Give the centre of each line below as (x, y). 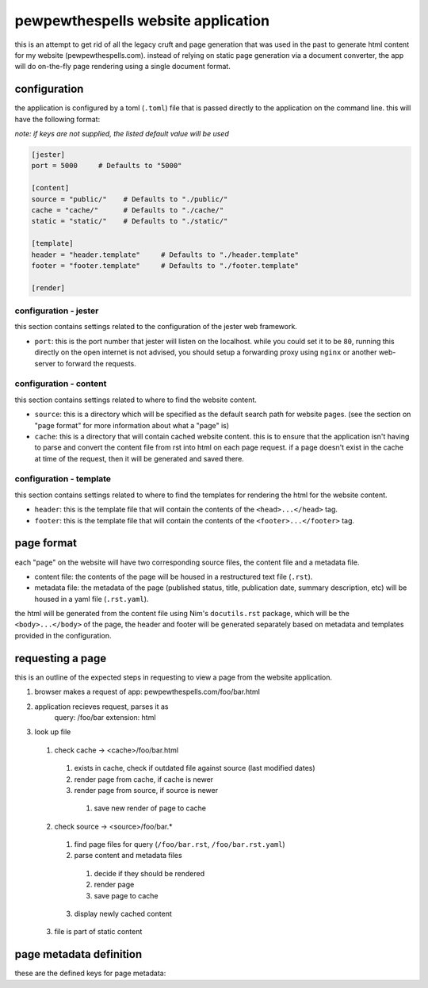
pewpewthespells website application (142, 21)
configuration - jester (57, 311)
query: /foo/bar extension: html (105, 717)
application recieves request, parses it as (101, 707)
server (45, 363)
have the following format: (57, 119)
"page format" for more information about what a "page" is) (132, 425)
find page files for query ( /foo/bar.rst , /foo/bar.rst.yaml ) (180, 844)
